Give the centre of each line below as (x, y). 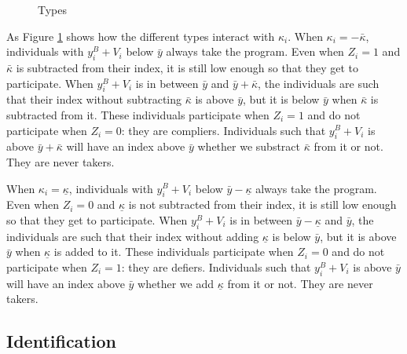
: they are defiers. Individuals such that (216, 266)
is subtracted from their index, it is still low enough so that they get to (187, 67)
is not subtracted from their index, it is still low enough (262, 204)
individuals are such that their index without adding (133, 236)
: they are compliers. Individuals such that (224, 130)
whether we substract (249, 146)
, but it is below (281, 99)
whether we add (176, 283)
